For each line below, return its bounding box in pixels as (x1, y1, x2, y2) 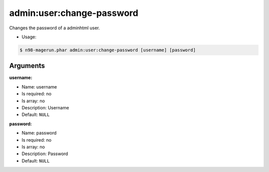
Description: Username (21, 104, 69, 110)
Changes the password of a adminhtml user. (9, 25, 100, 31)
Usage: (21, 34, 37, 40)
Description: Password (21, 151, 68, 157)
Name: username (21, 84, 57, 89)
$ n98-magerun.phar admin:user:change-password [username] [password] (19, 47, 196, 53)
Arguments (9, 62, 45, 70)
